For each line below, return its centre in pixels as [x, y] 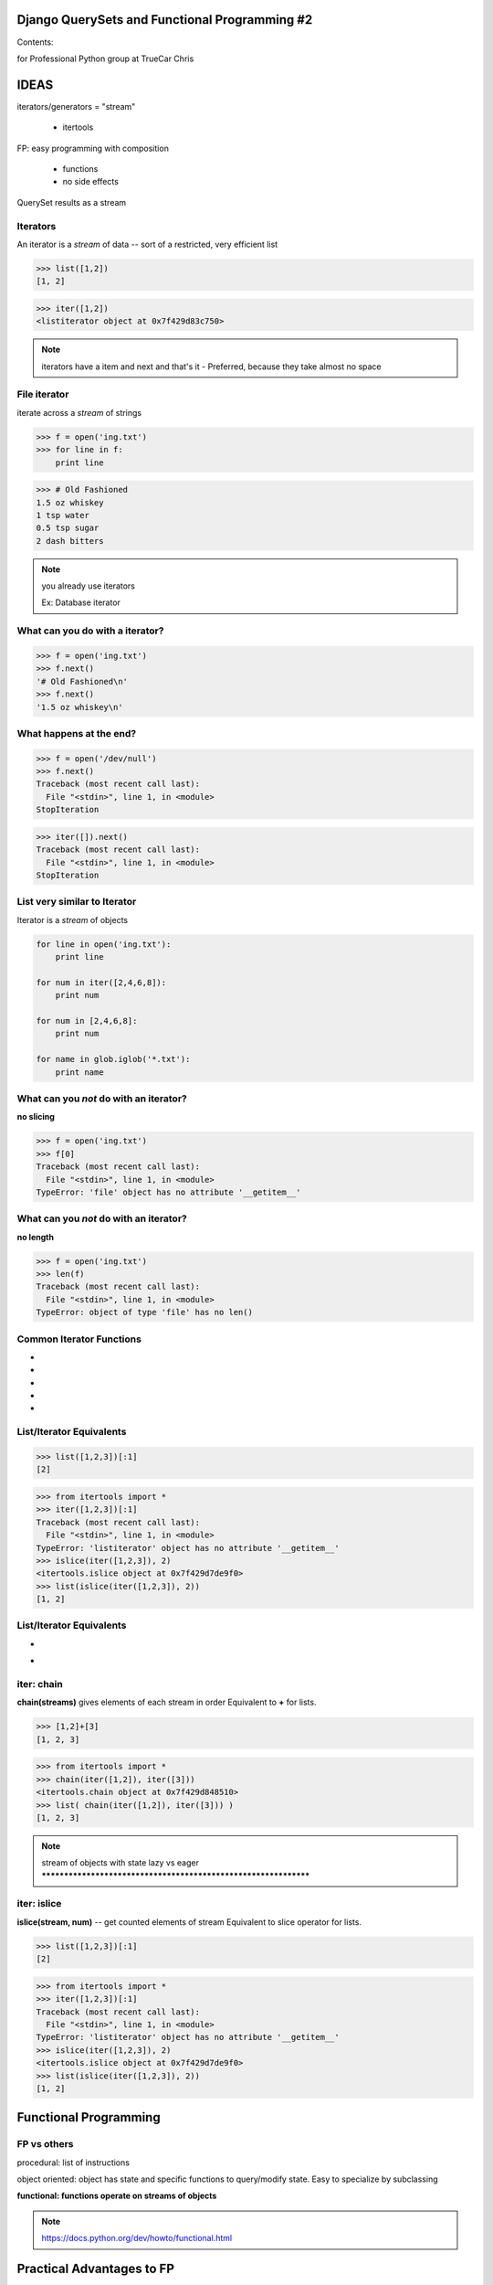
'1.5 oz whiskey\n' [79, 707]
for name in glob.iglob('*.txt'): [113, 1059]
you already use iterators [89, 586]
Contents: [35, 42]
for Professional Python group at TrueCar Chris [105, 58]
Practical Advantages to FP [96, 2269]
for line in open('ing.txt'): [104, 944]
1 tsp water [63, 515]
